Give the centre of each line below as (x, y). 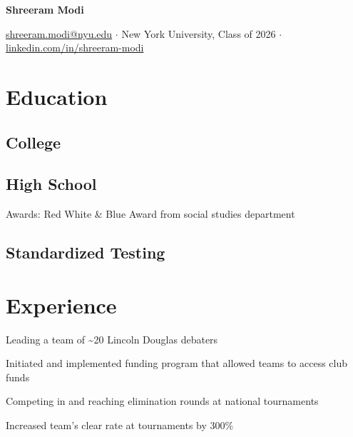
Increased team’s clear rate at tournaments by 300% (120, 425)
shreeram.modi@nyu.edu (59, 33)
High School (51, 184)
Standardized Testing (86, 252)
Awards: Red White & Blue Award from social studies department (150, 214)
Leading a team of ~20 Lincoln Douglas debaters (112, 339)
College (34, 142)
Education (57, 96)
